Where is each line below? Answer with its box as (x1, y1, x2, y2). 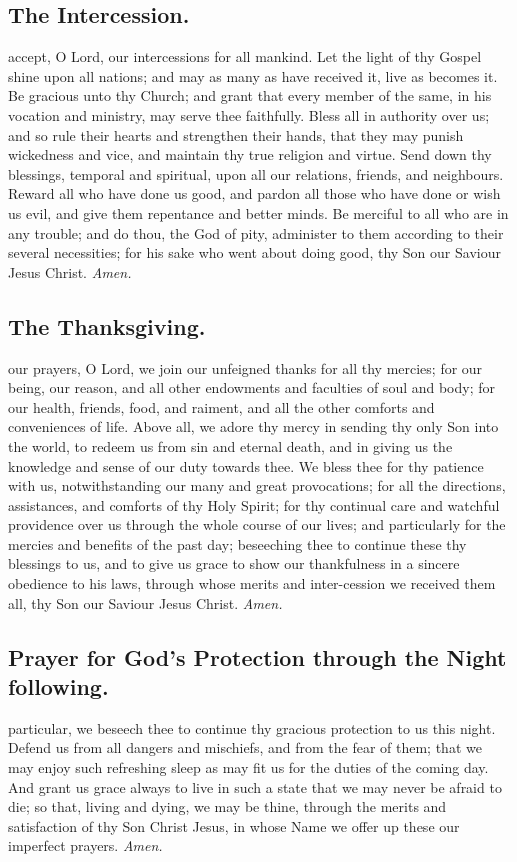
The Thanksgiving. (8, 310, 206, 341)
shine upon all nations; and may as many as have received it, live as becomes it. (8, 65, 498, 86)
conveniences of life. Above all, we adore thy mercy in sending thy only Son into (8, 416, 499, 437)
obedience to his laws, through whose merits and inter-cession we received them (8, 573, 496, 594)
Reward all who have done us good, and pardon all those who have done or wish (8, 183, 501, 204)
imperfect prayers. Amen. (8, 835, 163, 856)
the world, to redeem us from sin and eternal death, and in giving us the (8, 435, 453, 456)
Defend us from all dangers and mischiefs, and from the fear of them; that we (8, 737, 482, 758)
